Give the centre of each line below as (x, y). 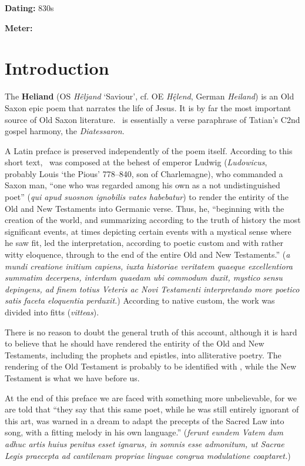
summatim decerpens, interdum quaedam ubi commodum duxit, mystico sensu (144, 277)
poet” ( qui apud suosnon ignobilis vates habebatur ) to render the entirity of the (147, 197)
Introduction (57, 68)
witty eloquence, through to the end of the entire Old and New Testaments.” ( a (148, 254)
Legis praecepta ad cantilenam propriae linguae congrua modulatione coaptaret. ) (148, 455)
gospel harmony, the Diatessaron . (65, 131)
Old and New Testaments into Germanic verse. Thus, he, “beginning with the (145, 208)
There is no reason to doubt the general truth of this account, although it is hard (151, 332)
